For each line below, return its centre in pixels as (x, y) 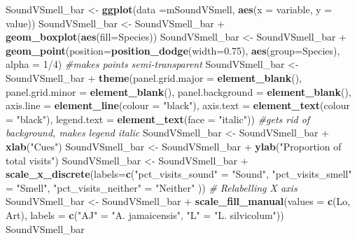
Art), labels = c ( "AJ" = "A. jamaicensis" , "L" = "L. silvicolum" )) (145, 214)
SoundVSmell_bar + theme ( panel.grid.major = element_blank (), (154, 77)
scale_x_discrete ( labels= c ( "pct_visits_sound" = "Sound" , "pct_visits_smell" (179, 174)
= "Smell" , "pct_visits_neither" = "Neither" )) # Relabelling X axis (152, 187)
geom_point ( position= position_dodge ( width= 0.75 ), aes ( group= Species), (173, 50)
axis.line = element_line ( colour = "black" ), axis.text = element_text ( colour (178, 105)
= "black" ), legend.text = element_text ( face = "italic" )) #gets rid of (158, 119)
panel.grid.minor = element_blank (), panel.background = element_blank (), (178, 91)
